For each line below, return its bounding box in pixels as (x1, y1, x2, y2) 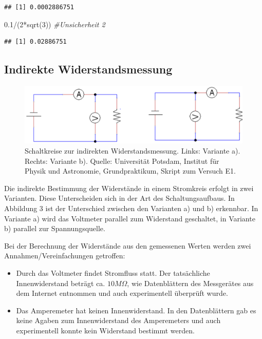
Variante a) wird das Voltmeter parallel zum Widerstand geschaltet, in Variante (4, 213, 255, 223)
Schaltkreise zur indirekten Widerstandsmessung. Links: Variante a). (25, 145, 240, 156)
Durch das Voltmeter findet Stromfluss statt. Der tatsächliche (16, 268, 210, 278)
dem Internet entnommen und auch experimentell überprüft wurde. (16, 288, 228, 298)
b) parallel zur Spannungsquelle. (4, 223, 105, 234)
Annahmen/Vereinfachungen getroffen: (4, 250, 125, 261)
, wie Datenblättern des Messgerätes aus (127, 277, 254, 288)
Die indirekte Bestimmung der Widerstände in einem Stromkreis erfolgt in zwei (4, 182, 254, 193)
